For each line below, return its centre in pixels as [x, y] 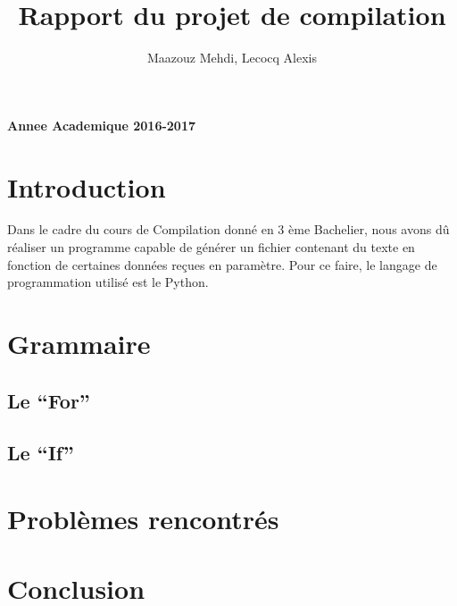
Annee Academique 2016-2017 [102, 125]
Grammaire [79, 343]
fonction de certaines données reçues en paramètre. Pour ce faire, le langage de [222, 264]
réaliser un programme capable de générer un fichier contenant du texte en [211, 247]
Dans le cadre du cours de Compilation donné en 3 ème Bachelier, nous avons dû [228, 229]
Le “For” [49, 400]
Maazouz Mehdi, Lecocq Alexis [232, 58]
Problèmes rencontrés [143, 518]
